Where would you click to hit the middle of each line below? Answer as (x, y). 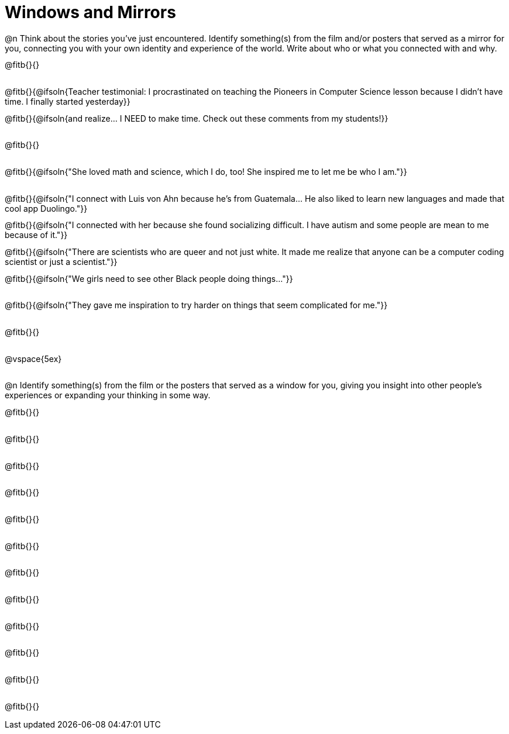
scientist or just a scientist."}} (61, 262)
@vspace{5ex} (33, 359)
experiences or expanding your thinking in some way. (108, 395)
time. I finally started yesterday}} (68, 102)
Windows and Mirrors (90, 12)
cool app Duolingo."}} (46, 208)
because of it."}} (36, 235)
